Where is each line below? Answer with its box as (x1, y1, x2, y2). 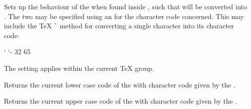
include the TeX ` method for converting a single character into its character (4, 21, 234, 31)
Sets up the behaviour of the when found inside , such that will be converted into (4, 1, 247, 11)
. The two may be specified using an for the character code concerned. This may (4, 11, 244, 21)
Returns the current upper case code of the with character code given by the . (4, 96, 237, 106)
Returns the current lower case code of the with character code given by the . (4, 79, 235, 89)
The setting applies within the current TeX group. (4, 63, 154, 73)
